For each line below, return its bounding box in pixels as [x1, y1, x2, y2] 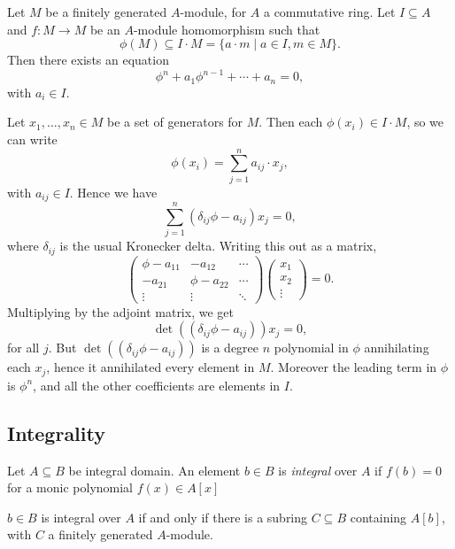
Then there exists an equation [7, 50, 169, 69]
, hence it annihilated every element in [46, 358, 255, 376]
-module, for [180, 3, 247, 20]
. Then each [258, 112, 323, 131]
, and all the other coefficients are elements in [33, 375, 281, 394]
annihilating [364, 338, 429, 357]
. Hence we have [69, 182, 158, 201]
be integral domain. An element [68, 460, 241, 479]
